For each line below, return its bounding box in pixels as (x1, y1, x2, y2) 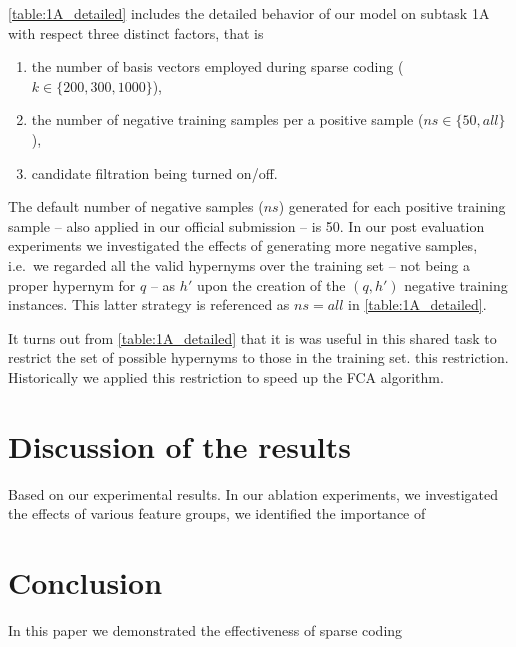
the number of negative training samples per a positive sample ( (31, 109, 424, 130)
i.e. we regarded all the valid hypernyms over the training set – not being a (8, 254, 470, 275)
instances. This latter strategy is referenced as (8, 294, 290, 315)
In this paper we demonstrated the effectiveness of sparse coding (8, 619, 403, 640)
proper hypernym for (8, 274, 136, 295)
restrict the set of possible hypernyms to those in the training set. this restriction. (8, 347, 509, 368)
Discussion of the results (8, 425, 351, 466)
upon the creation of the (196, 274, 346, 295)
